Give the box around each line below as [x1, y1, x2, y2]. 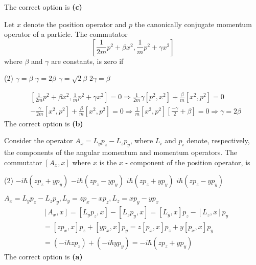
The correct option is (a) [4, 251, 83, 261]
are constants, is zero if [51, 55, 124, 66]
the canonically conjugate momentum [134, 18, 252, 29]
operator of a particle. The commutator [4, 29, 128, 39]
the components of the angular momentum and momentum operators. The [4, 147, 238, 158]
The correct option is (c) [4, 2, 82, 12]
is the [99, 157, 117, 167]
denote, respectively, [187, 135, 250, 146]
